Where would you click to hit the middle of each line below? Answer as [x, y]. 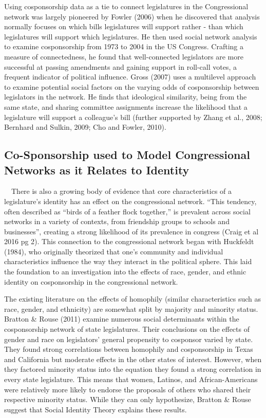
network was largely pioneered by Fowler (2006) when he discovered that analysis [132, 16]
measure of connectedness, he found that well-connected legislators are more [124, 56]
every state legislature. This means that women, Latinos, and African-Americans [131, 379]
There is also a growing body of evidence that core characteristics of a [121, 191]
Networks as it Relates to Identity [97, 170]
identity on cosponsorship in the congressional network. [91, 281]
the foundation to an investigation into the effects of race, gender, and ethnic [125, 272]
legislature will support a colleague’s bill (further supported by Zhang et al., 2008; [133, 117]
